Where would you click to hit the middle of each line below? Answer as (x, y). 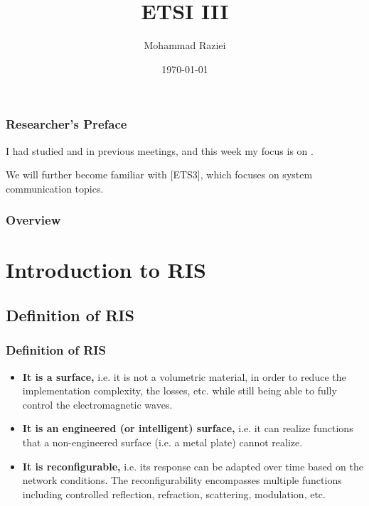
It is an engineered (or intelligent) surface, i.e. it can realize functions (188, 428)
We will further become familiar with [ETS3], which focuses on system (159, 174)
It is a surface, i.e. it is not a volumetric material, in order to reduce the (184, 376)
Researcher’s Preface (66, 124)
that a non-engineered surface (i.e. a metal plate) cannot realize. (162, 442)
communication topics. (55, 188)
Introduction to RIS (106, 270)
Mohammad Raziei (185, 45)
